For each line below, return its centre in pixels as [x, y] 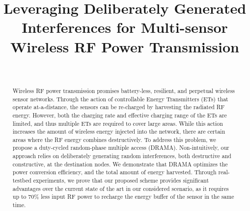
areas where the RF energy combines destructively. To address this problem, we [114, 139]
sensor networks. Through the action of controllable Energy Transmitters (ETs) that [120, 99]
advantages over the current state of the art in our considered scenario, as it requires [121, 188]
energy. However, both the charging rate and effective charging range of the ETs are [120, 115]
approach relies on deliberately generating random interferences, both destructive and [122, 156]
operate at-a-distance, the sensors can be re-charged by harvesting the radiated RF [119, 107]
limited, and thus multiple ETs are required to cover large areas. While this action [118, 123]
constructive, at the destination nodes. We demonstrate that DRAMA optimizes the [120, 164]
